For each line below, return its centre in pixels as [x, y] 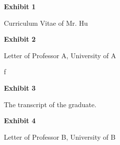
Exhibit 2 [20, 39]
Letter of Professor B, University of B [60, 137]
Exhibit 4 [20, 121]
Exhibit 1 [20, 6]
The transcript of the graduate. [50, 104]
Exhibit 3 [20, 88]
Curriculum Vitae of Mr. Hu [46, 23]
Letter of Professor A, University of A [60, 55]
